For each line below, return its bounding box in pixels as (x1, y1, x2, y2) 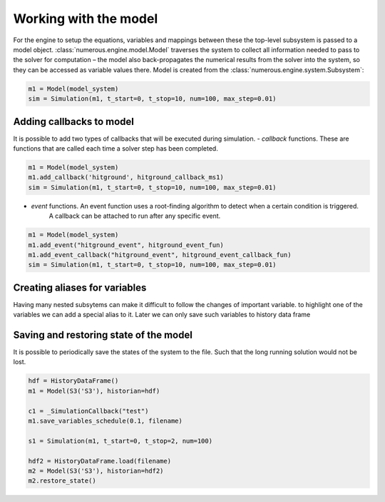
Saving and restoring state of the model (13, 328, 192, 341)
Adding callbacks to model (13, 115, 135, 128)
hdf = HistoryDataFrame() (28, 377, 119, 385)
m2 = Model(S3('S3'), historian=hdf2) (28, 466, 164, 475)
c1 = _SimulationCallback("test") (28, 407, 149, 415)
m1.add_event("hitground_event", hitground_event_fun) (28, 241, 224, 249)
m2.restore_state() (28, 477, 96, 485)
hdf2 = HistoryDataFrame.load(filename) (28, 457, 171, 465)
